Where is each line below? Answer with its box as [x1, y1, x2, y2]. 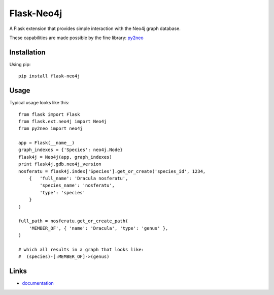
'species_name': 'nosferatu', [40, 183, 115, 188]
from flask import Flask [18, 111, 80, 117]
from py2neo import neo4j [18, 126, 83, 132]
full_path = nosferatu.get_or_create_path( [18, 218, 128, 224]
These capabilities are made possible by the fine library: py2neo [9, 35, 144, 41]
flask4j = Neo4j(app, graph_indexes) [18, 154, 113, 160]
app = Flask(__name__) [18, 140, 75, 146]
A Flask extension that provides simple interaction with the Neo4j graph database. [9, 25, 181, 32]
